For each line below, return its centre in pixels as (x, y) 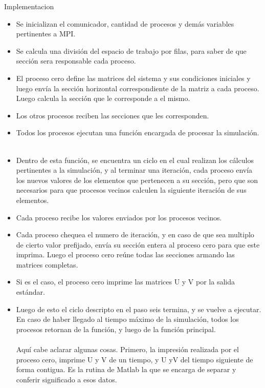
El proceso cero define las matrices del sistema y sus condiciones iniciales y (133, 78)
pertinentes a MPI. (46, 34)
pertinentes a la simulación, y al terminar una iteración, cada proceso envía (134, 170)
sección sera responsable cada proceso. (76, 61)
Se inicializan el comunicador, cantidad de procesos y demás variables (125, 23)
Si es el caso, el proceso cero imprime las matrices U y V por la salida (125, 282)
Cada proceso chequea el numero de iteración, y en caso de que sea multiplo (135, 234)
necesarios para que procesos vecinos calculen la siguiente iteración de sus (131, 190)
